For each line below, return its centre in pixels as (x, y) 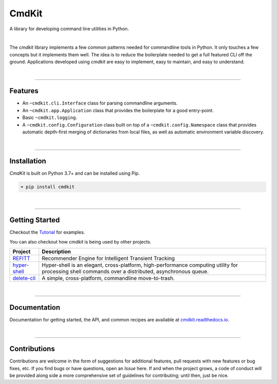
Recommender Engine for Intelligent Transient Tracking (108, 258)
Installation (28, 161)
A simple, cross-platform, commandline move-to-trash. (108, 278)
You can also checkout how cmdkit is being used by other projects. (80, 241)
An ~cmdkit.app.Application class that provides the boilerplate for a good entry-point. (118, 110)
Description (56, 251)
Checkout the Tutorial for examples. (47, 232)
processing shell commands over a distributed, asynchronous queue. (125, 271)
